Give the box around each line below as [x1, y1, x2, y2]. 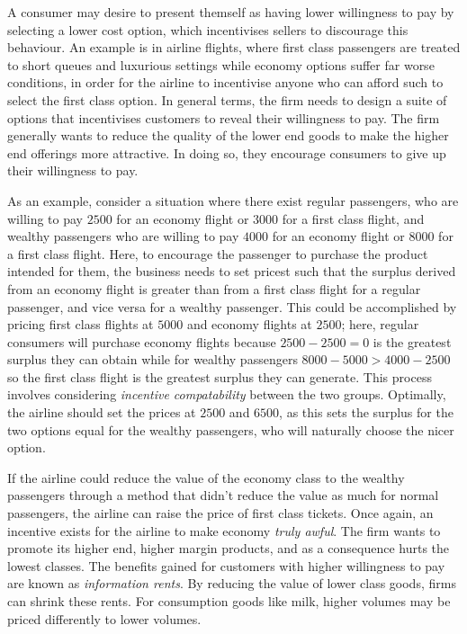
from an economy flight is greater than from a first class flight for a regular [7, 279, 421, 298]
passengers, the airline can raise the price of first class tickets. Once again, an [7, 504, 434, 522]
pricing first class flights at [7, 315, 154, 334]
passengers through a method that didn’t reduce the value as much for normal [7, 486, 439, 505]
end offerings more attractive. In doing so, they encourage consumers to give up [7, 143, 446, 162]
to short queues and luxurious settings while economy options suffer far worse [7, 55, 435, 74]
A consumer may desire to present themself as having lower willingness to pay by [7, 3, 454, 21]
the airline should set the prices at [7, 403, 196, 422]
